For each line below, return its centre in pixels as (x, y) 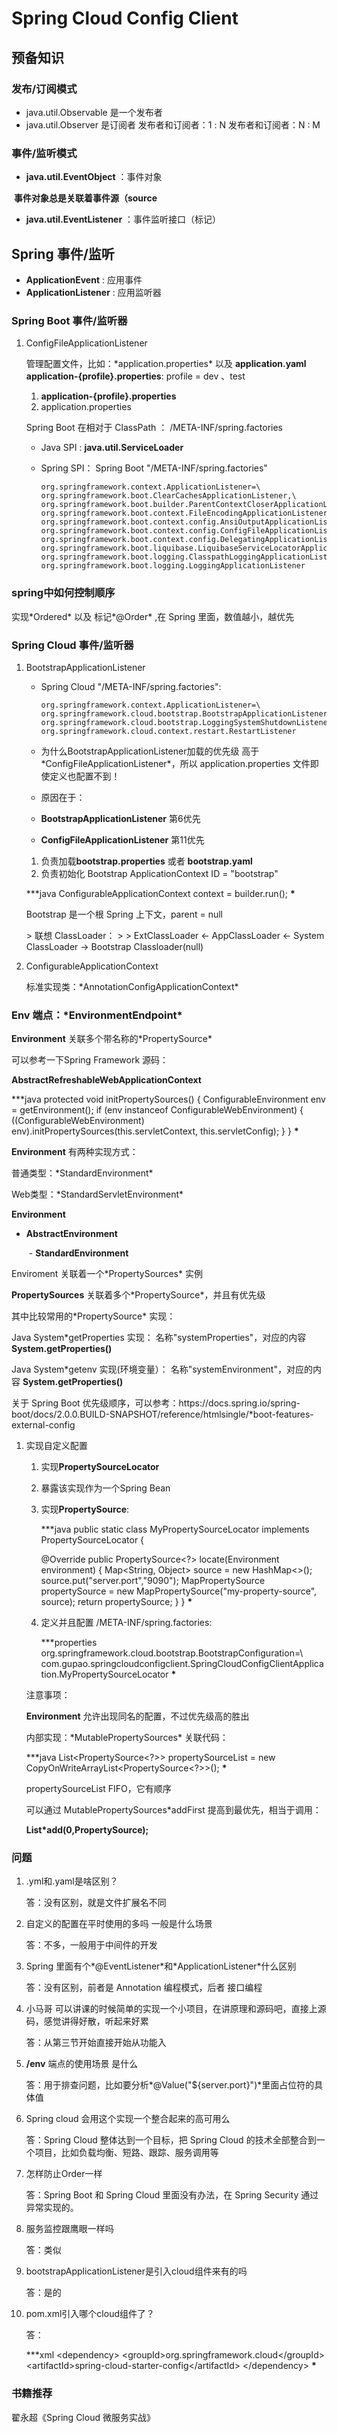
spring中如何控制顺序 (63, 593)
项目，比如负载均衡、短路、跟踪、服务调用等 (126, 2153)
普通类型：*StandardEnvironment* (82, 1173)
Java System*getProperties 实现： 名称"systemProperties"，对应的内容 (159, 1338)
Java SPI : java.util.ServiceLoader (112, 448)
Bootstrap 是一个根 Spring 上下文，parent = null (124, 914)
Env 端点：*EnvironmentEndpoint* (97, 1015)
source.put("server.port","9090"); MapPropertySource (153, 1581)
